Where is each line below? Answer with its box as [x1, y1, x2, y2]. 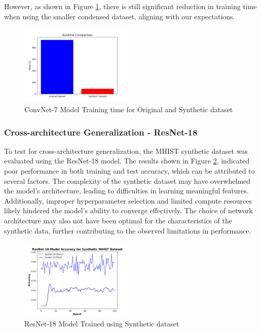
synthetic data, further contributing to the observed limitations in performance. [4, 225, 251, 236]
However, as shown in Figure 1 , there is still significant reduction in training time [4, 1, 257, 11]
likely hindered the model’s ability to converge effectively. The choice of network [4, 205, 253, 216]
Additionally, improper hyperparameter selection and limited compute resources [4, 195, 252, 206]
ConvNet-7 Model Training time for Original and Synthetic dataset [24, 104, 233, 115]
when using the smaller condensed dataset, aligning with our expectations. [4, 11, 235, 21]
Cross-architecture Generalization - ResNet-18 [4, 125, 198, 138]
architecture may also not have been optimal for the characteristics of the [4, 215, 232, 226]
